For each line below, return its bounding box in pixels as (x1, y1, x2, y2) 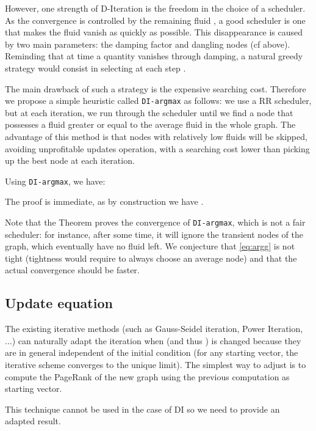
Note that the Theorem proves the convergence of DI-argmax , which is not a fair (5, 216, 306, 229)
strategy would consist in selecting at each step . (5, 61, 186, 74)
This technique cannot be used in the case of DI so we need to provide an (5, 402, 280, 415)
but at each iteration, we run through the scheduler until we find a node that (5, 106, 293, 119)
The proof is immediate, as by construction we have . (5, 195, 204, 208)
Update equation (5, 293, 113, 312)
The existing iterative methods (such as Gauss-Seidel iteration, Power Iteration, (5, 322, 303, 335)
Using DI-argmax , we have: (5, 174, 106, 187)
